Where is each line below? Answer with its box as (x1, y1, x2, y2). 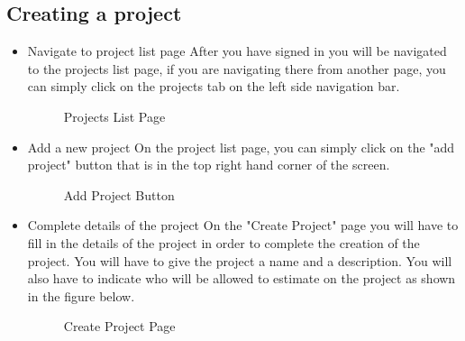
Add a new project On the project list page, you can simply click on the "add (27, 137, 455, 156)
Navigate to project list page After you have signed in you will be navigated (27, 41, 447, 60)
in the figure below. (27, 286, 135, 305)
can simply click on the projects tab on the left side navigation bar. (27, 77, 400, 96)
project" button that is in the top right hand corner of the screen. (27, 155, 390, 174)
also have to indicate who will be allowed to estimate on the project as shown (27, 269, 456, 288)
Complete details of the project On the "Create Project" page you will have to (27, 216, 459, 235)
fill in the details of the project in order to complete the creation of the (27, 233, 420, 252)
